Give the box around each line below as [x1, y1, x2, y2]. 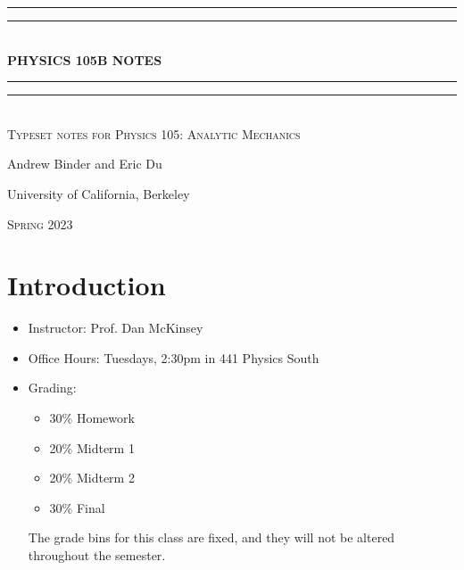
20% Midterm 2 [49, 468, 135, 487]
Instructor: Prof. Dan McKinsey [28, 318, 203, 337]
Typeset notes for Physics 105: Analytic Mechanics [7, 124, 301, 143]
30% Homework [49, 409, 135, 427]
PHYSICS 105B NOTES [7, 50, 162, 69]
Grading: [28, 378, 77, 397]
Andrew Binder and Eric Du [7, 154, 162, 173]
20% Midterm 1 [49, 438, 135, 457]
